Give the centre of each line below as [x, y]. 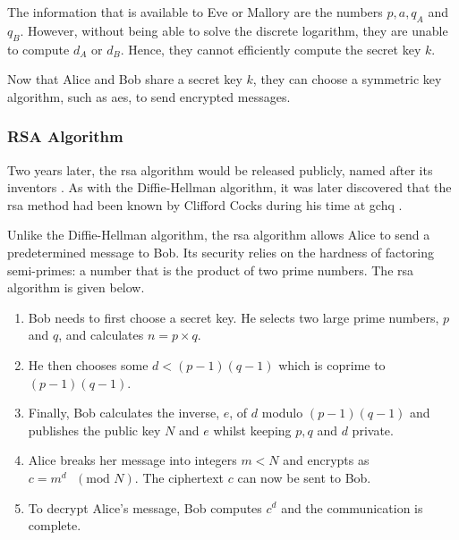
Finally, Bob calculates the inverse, [124, 413]
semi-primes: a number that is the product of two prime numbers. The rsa [211, 270]
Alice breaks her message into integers [132, 460]
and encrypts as [326, 460]
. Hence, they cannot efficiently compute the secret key [271, 49]
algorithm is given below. [76, 287]
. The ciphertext [179, 477]
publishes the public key [94, 430]
